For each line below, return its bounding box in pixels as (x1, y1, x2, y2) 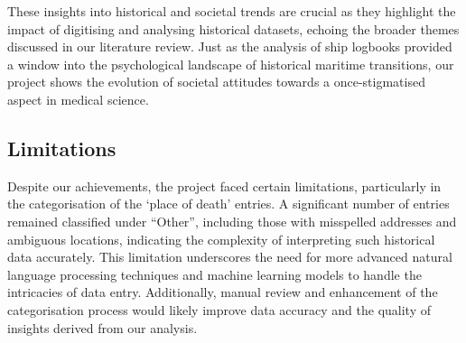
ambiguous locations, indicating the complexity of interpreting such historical (7, 229, 435, 248)
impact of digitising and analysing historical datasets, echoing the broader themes (7, 19, 460, 38)
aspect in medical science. (7, 89, 149, 108)
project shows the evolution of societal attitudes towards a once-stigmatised (7, 72, 425, 91)
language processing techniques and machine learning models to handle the (7, 264, 422, 283)
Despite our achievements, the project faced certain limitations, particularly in (7, 176, 442, 195)
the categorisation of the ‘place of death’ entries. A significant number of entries (7, 194, 450, 213)
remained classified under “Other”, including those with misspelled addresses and (7, 211, 457, 230)
